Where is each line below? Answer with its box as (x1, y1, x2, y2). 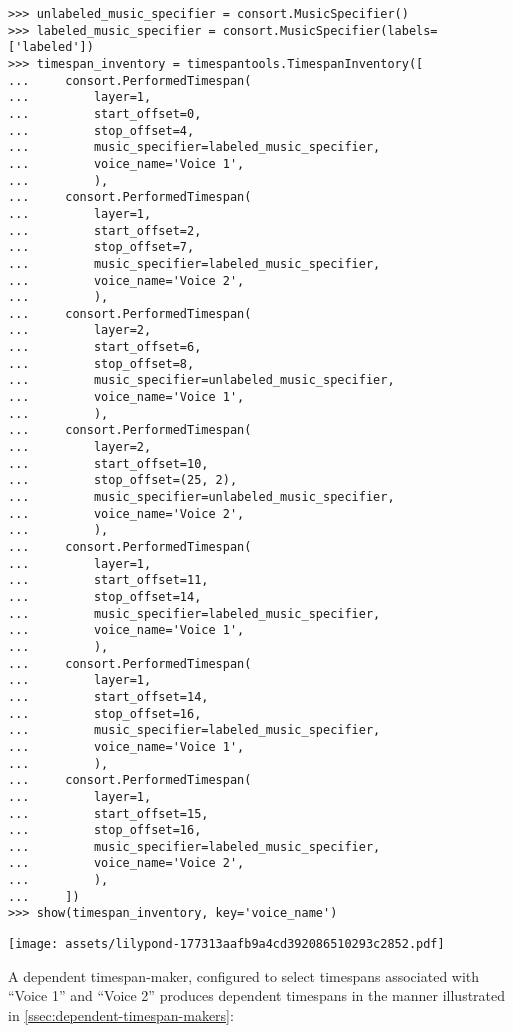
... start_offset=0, (8, 106, 202, 121)
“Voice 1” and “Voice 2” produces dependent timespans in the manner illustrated (8, 985, 506, 1006)
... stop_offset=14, (8, 589, 202, 604)
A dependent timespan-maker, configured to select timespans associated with (8, 965, 480, 986)
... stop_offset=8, (8, 356, 195, 371)
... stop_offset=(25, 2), (8, 473, 238, 488)
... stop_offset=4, (8, 123, 195, 138)
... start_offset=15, (8, 806, 209, 821)
